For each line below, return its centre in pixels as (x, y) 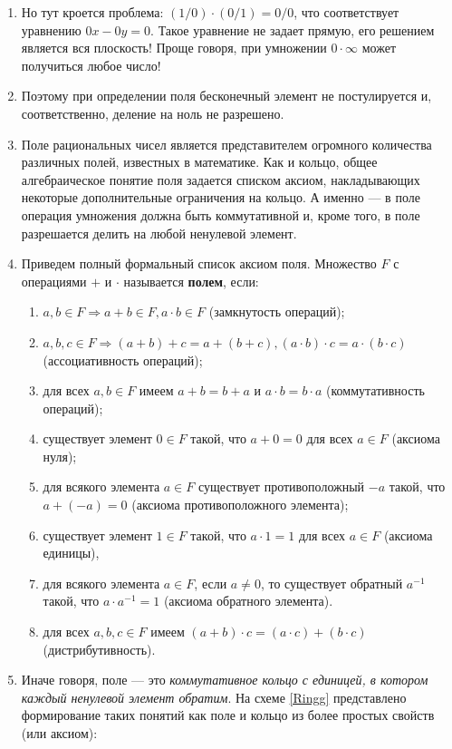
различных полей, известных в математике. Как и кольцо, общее (199, 162)
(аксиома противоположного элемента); (240, 505)
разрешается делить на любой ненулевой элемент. (159, 233)
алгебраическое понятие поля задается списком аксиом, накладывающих (221, 179)
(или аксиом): (59, 733)
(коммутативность (375, 390)
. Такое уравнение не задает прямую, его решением (293, 29)
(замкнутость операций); (277, 311)
